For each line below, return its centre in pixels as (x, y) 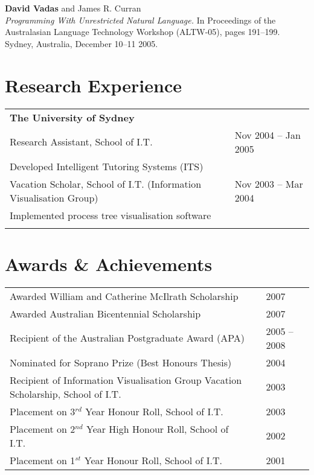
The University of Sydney (72, 117)
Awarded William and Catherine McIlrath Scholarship (124, 296)
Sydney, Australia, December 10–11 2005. (82, 43)
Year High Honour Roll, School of (157, 429)
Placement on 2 (43, 429)
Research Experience (93, 85)
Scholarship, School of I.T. (66, 394)
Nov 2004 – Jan (268, 135)
